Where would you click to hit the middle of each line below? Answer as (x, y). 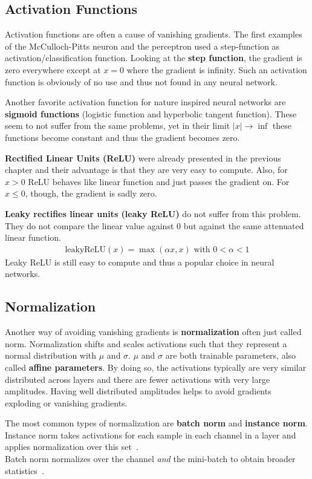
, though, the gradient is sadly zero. (91, 193)
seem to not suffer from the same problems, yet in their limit (118, 125)
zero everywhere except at (53, 69)
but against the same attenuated (244, 225)
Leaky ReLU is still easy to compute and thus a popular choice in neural (140, 262)
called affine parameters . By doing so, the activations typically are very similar (156, 367)
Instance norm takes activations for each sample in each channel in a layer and (151, 435)
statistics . (24, 470)
